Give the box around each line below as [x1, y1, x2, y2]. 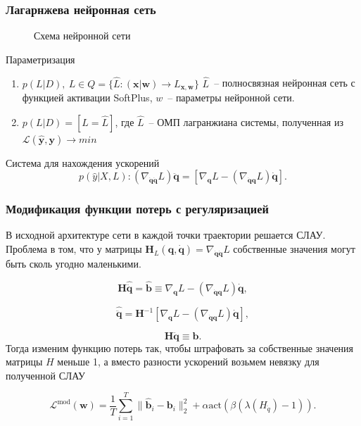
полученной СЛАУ [6, 368, 85, 382]
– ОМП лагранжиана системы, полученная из [148, 114, 343, 129]
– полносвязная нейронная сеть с [214, 75, 355, 90]
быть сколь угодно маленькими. [6, 256, 141, 270]
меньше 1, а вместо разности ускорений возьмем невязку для [57, 354, 319, 369]
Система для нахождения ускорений [6, 155, 160, 170]
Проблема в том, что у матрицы [6, 242, 142, 256]
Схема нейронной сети [34, 28, 131, 43]
